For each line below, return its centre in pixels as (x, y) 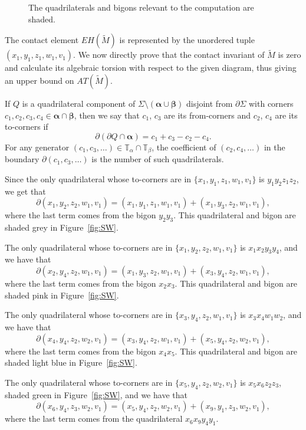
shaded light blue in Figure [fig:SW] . (71, 362)
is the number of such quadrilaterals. (158, 159)
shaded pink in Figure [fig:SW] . (62, 295)
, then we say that (107, 115)
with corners (271, 103)
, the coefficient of (184, 147)
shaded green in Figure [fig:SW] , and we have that (96, 394)
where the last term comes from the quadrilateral (94, 418)
